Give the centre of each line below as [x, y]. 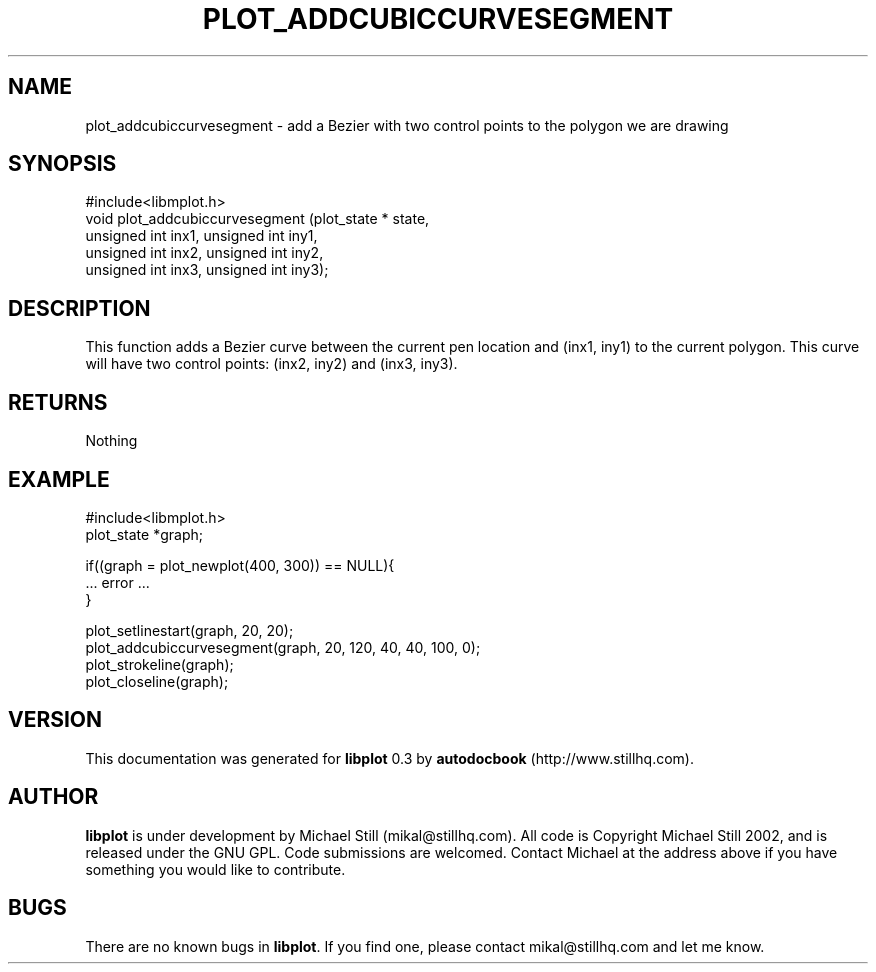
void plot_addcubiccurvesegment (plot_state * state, [257, 219]
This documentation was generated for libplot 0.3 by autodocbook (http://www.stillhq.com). [389, 758]
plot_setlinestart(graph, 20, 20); [189, 630]
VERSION [55, 720]
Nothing [111, 441]
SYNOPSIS [62, 164]
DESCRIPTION [79, 308]
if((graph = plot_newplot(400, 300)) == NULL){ [240, 565]
